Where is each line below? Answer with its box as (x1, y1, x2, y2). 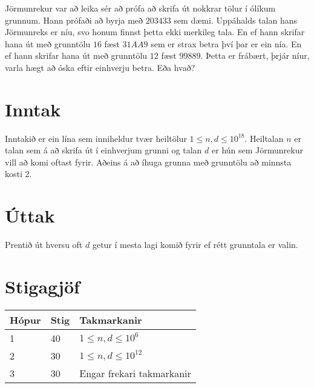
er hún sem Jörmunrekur (212, 144, 303, 156)
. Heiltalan (244, 132, 284, 144)
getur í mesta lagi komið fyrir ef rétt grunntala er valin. (92, 238, 298, 251)
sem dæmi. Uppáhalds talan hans (174, 13, 298, 26)
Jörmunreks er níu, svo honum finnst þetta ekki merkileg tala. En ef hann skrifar (5, 25, 305, 38)
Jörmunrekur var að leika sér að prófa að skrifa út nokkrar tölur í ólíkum (5, 2, 276, 14)
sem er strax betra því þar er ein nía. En (151, 37, 302, 50)
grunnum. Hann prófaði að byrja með (5, 13, 143, 26)
